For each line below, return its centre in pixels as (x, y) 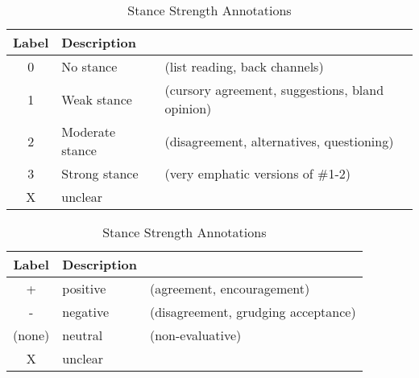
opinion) (188, 108)
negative (86, 312)
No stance (89, 66)
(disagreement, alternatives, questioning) (279, 141)
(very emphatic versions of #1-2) (257, 173)
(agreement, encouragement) (230, 288)
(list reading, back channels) (244, 66)
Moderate (89, 131)
